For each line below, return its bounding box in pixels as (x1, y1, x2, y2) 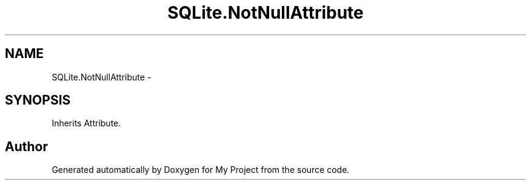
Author (5, 138, 48, 154)
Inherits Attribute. (52, 118, 121, 129)
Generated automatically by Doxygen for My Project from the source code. (52, 164, 350, 175)
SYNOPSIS (5, 92, 71, 108)
